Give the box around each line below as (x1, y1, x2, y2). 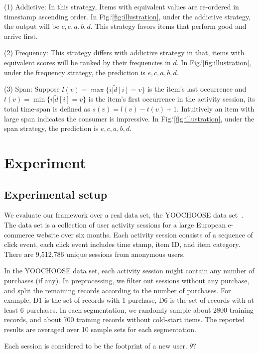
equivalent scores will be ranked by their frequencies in (4, 57, 171, 68)
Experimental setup (4, 186, 108, 202)
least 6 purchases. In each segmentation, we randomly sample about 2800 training (4, 304, 254, 315)
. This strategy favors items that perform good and (90, 21, 247, 31)
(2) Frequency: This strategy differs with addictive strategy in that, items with (4, 47, 245, 58)
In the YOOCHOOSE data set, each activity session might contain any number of (4, 265, 255, 276)
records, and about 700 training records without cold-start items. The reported (4, 314, 245, 325)
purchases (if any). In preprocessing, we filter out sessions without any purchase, (4, 275, 250, 285)
